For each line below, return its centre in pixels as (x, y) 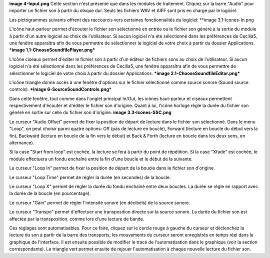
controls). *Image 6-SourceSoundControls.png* (60, 89)
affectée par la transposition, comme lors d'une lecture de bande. (77, 219)
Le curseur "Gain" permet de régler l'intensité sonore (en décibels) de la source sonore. (99, 202)
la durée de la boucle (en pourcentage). (50, 193)
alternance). (22, 143)
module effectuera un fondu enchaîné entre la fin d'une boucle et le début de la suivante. (101, 159)
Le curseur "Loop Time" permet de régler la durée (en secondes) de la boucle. (90, 177)
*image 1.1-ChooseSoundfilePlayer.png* (52, 50)
